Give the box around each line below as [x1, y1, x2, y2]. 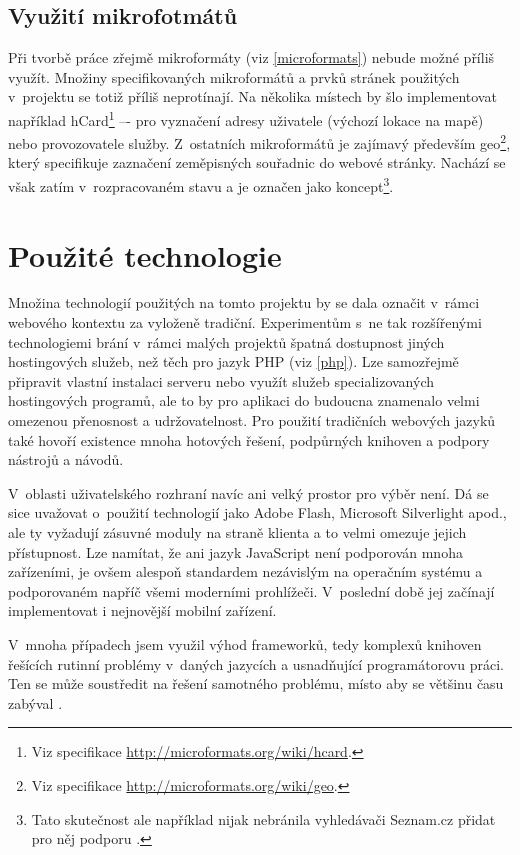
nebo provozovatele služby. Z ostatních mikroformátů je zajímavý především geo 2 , [8, 130, 511, 153]
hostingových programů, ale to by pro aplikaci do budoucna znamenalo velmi [8, 390, 480, 411]
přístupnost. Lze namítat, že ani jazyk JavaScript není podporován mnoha [8, 541, 463, 562]
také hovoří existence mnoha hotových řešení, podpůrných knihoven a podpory [8, 429, 490, 450]
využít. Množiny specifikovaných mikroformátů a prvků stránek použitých [8, 66, 460, 87]
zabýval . [8, 692, 63, 713]
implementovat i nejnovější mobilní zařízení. [8, 600, 277, 621]
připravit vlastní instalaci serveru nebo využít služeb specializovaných [8, 370, 435, 391]
